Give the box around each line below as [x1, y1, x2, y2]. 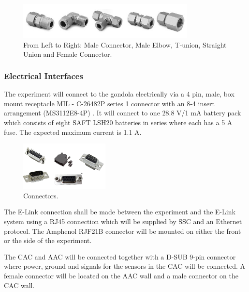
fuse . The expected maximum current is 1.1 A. [4, 127, 142, 137]
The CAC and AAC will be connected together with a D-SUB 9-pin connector [4, 251, 236, 261]
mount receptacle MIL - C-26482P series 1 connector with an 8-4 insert [4, 98, 215, 108]
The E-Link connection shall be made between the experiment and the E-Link [4, 207, 235, 217]
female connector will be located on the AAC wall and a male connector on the [4, 271, 238, 281]
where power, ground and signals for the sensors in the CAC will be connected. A [4, 261, 246, 271]
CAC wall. [4, 280, 35, 290]
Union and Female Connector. [23, 49, 112, 59]
